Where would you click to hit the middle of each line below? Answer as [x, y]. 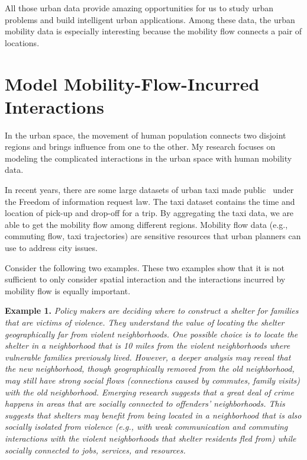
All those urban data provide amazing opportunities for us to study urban [139, 8]
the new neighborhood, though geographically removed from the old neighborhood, [150, 369]
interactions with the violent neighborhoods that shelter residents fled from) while [151, 438]
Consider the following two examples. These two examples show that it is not [145, 267]
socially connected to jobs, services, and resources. [95, 450]
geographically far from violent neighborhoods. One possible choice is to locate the [151, 334]
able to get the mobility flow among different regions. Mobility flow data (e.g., [146, 224]
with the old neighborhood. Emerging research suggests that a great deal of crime [149, 392]
